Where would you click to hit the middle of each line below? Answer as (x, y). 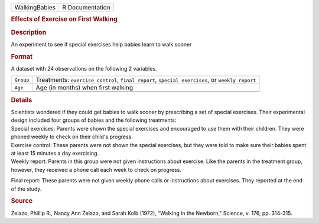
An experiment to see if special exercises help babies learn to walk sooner (101, 44)
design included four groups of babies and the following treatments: (94, 120)
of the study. (26, 189)
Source (22, 201)
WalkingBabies (35, 7)
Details (22, 100)
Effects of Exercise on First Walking (64, 19)
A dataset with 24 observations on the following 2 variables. (84, 68)
